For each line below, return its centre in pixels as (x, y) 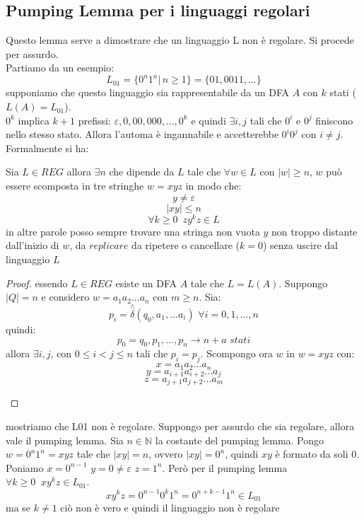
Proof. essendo (37, 283)
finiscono (334, 120)
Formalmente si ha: (47, 148)
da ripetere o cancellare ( (186, 245)
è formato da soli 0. (317, 454)
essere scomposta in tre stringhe (75, 186)
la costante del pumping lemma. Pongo (240, 440)
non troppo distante (315, 231)
